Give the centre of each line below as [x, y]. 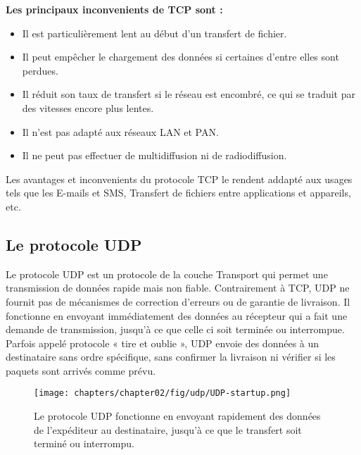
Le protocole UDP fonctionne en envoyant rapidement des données [177, 416]
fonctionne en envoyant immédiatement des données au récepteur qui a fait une [177, 315]
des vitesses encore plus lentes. [88, 107]
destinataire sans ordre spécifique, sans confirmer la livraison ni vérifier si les [171, 357]
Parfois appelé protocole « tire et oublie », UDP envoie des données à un [163, 343]
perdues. [40, 70]
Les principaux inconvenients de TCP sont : [114, 9]
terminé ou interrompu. [84, 443]
